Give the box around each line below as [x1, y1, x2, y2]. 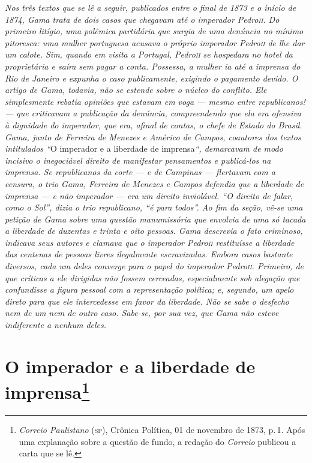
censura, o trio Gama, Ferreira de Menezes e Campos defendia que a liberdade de [5, 177, 304, 190]
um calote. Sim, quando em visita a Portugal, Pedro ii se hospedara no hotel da [5, 48, 293, 61]
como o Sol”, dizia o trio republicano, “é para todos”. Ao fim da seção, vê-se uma [5, 201, 303, 214]
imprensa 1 [5, 377, 90, 404]
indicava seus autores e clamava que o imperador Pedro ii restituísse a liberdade [5, 236, 295, 248]
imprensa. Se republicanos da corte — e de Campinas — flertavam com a [5, 166, 275, 178]
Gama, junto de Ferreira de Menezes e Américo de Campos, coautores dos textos [5, 130, 301, 143]
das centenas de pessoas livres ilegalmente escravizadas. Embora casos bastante [5, 248, 293, 260]
